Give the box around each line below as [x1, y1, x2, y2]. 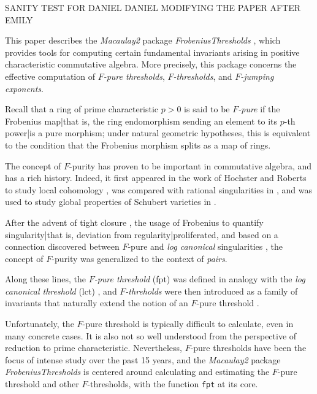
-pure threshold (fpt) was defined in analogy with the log [94, 272, 305, 285]
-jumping [240, 69, 274, 82]
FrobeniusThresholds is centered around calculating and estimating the [5, 365, 270, 378]
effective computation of [5, 69, 95, 82]
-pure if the [238, 102, 280, 115]
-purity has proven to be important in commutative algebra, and [69, 159, 312, 172]
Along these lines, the [5, 272, 86, 285]
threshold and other [5, 377, 79, 390]
